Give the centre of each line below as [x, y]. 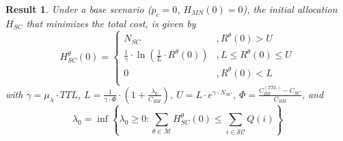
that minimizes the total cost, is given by [111, 23]
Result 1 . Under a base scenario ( [79, 9]
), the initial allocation [290, 9]
